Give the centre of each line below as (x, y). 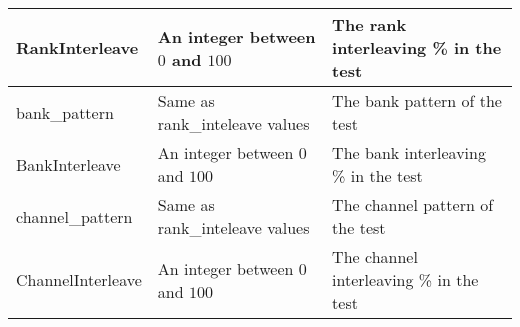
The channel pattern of (413, 204)
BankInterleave (68, 164)
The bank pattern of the (417, 100)
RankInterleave (77, 47)
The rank (369, 24)
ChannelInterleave (79, 279)
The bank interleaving (409, 152)
